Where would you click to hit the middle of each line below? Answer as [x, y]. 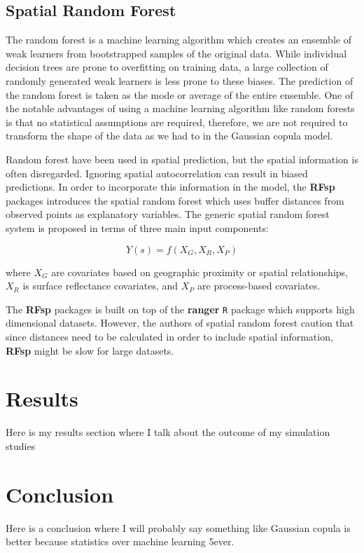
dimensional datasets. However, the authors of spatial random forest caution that [180, 323]
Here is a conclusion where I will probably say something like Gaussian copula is [178, 527]
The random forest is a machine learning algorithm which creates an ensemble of [178, 40]
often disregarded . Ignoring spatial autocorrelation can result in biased [157, 173]
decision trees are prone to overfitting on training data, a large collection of [167, 67]
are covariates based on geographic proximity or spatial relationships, [199, 272]
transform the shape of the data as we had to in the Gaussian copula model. [169, 136]
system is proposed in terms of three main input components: [137, 227]
